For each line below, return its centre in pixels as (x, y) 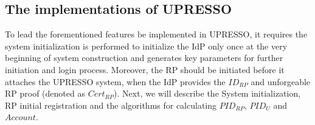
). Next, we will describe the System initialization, (207, 93)
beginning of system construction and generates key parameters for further (144, 58)
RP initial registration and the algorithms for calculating (111, 105)
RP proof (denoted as (45, 93)
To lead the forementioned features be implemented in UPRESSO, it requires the (156, 34)
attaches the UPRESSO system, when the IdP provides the (115, 81)
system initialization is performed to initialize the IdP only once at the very (146, 46)
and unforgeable (281, 81)
